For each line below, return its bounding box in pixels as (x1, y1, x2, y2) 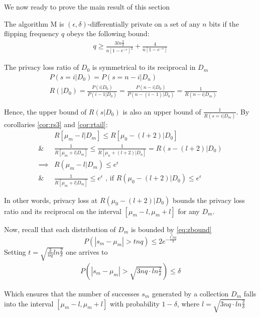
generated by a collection (152, 288, 229, 298)
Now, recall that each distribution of (4, 224, 116, 234)
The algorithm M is (4, 18, 64, 29)
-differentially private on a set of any (87, 18, 200, 29)
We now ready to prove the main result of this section (4, 2, 170, 12)
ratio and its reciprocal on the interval (4, 205, 121, 216)
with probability (109, 298, 160, 308)
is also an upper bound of (122, 106, 201, 117)
